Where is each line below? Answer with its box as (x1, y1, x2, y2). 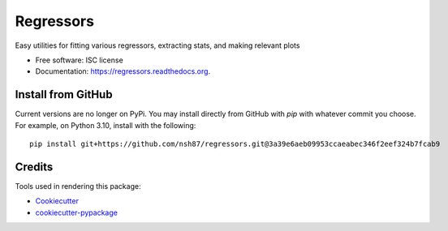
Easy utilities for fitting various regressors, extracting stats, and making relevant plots (15, 41, 300, 50)
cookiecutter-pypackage (35, 207, 118, 217)
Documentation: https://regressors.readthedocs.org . (35, 66, 211, 76)
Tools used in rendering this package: (15, 181, 141, 190)
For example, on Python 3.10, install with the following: (15, 120, 196, 130)
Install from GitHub (15, 88, 113, 101)
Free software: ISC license (35, 55, 123, 65)
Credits (15, 160, 54, 173)
